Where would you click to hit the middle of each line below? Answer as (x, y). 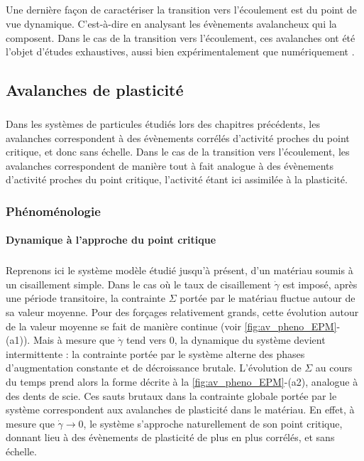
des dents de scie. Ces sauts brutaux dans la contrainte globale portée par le (171, 395)
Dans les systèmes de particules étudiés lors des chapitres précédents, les (163, 123)
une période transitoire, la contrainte (86, 298)
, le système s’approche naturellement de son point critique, (213, 423)
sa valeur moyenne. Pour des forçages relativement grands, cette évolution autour (182, 312)
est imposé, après (320, 284)
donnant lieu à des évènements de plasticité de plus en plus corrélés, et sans (170, 437)
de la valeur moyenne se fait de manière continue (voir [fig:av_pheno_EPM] (171, 326)
